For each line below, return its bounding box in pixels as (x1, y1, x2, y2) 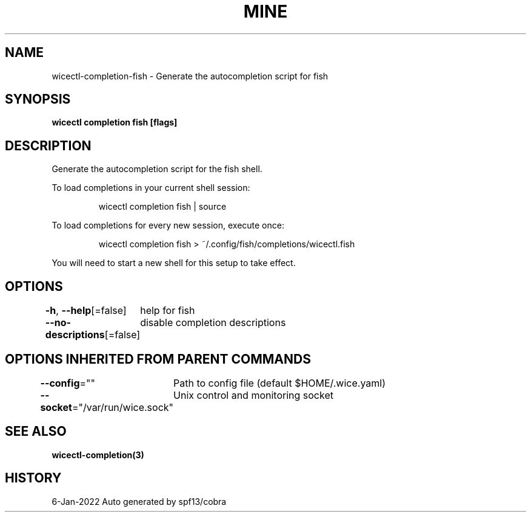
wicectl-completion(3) (52, 449, 144, 460)
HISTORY (5, 470, 62, 486)
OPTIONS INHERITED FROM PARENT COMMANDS (5, 351, 311, 367)
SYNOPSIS (5, 92, 71, 107)
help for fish (140, 304, 195, 317)
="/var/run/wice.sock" (72, 401, 174, 413)
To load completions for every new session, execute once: (52, 220, 284, 231)
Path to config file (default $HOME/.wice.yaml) (173, 376, 386, 389)
